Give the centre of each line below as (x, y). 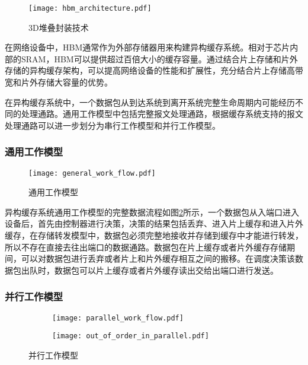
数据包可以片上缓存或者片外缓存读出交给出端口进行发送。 (166, 270)
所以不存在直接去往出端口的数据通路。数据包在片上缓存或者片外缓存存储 (146, 247)
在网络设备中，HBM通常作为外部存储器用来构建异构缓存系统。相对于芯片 (147, 47)
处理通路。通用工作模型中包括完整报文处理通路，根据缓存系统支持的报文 (162, 114)
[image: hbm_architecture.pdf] (90, 8)
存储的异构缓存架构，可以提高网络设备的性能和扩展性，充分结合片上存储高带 (154, 70)
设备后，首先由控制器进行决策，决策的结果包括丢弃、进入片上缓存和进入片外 (154, 223)
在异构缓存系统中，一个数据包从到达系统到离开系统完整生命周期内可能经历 (150, 102)
